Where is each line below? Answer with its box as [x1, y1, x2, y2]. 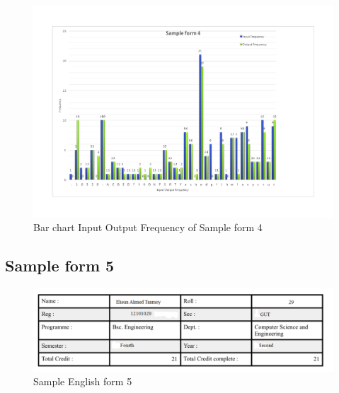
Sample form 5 [5, 254, 115, 276]
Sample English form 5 [33, 374, 132, 389]
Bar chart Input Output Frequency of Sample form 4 [33, 220, 263, 235]
